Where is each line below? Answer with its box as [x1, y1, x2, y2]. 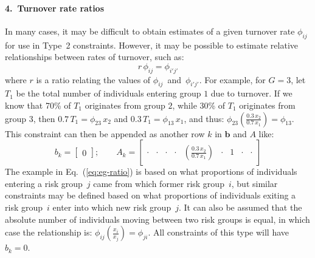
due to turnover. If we [210, 87, 292, 100]
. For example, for [199, 73, 266, 86]
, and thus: [184, 112, 224, 124]
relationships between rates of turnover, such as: [5, 50, 184, 63]
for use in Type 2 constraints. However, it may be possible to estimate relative [5, 38, 299, 51]
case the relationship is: [5, 226, 92, 239]
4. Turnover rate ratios [5, 1, 105, 14]
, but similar [231, 177, 278, 189]
